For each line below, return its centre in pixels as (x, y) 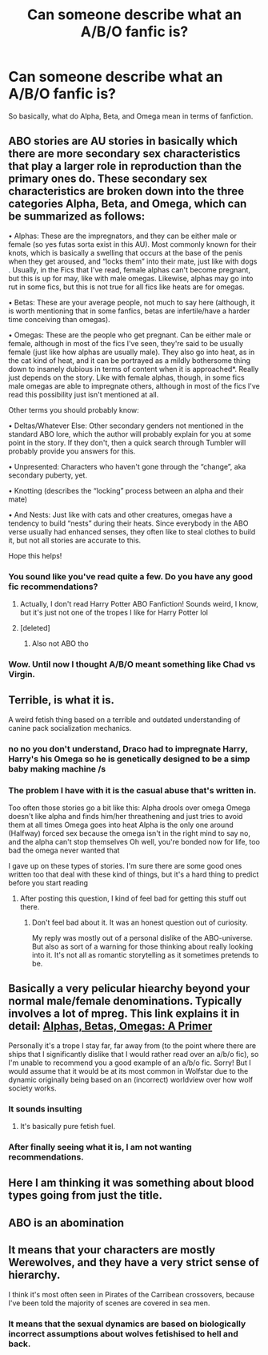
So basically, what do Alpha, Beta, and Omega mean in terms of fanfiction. (131, 116)
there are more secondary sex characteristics (124, 154)
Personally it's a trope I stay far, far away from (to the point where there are (132, 1045)
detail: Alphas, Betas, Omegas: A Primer (110, 1026)
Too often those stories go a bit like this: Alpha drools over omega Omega (129, 808)
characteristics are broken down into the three (126, 191)
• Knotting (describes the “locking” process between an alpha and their (126, 490)
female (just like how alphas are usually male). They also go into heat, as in (132, 352)
